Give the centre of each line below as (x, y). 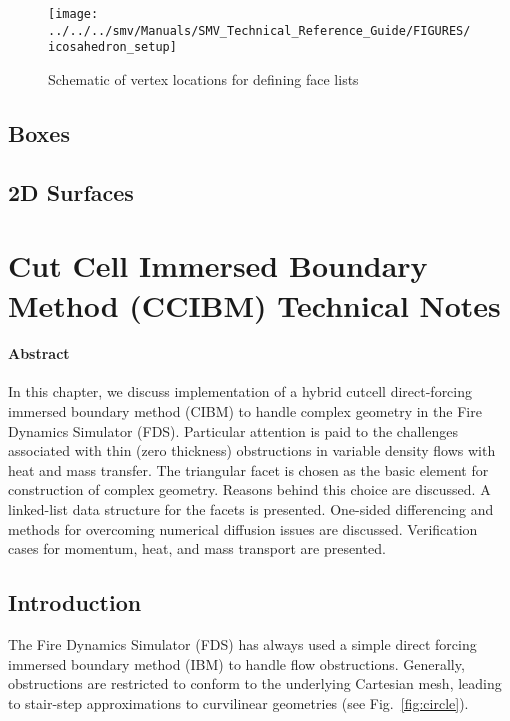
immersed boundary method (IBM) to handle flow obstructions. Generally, (236, 663)
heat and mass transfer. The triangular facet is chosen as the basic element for (248, 469)
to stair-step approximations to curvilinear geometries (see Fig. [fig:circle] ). (238, 702)
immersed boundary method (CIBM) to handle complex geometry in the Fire (245, 411)
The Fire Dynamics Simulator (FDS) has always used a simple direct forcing (242, 644)
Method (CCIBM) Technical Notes (254, 304)
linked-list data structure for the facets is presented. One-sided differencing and (251, 509)
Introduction (75, 602)
